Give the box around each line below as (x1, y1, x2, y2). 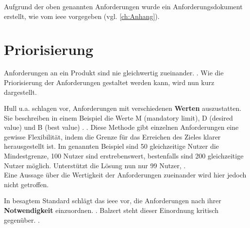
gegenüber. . (4, 214, 40, 225)
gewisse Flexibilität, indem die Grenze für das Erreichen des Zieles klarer (4, 131, 221, 141)
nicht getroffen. (4, 179, 49, 189)
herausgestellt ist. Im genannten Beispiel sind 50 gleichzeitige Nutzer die (4, 141, 219, 151)
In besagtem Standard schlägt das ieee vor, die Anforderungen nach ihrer (4, 195, 221, 206)
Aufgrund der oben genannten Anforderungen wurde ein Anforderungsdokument (4, 1, 243, 11)
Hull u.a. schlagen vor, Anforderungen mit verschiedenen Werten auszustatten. (4, 103, 242, 113)
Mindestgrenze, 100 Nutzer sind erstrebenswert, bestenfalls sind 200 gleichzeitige (4, 151, 244, 161)
